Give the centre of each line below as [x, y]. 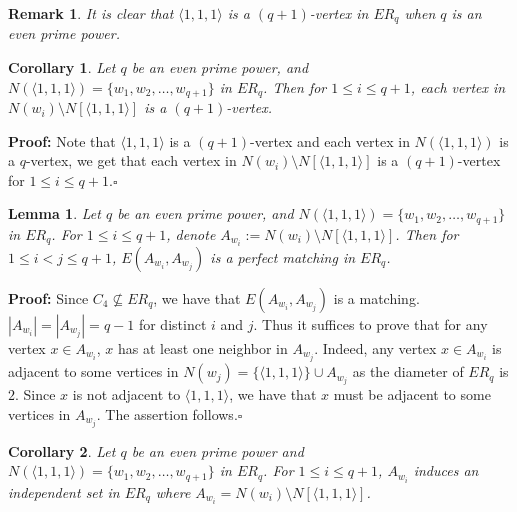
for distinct [172, 324]
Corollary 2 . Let [62, 450]
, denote [191, 233]
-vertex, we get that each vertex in [131, 160]
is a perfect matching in [283, 257]
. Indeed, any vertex [375, 348]
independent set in [64, 491]
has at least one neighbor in [203, 348]
